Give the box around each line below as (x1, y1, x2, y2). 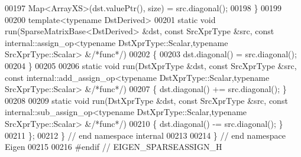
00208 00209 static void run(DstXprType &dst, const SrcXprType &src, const (5, 94, 288, 106)
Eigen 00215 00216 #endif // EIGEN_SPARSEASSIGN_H (5, 140, 222, 153)
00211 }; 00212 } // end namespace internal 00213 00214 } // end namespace (5, 129, 286, 141)
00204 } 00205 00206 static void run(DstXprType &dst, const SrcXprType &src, (5, 59, 297, 71)
